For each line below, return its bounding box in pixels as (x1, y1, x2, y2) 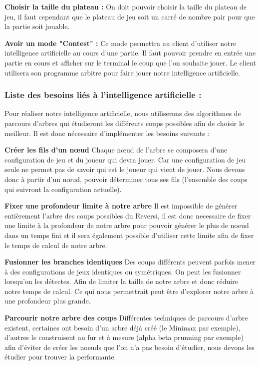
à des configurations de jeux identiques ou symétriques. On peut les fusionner (4, 266, 241, 276)
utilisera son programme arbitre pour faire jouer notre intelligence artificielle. (4, 67, 240, 77)
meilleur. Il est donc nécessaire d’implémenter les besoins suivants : (4, 127, 210, 138)
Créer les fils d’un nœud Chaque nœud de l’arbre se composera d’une (4, 144, 228, 155)
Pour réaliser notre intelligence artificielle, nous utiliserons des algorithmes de (4, 108, 241, 118)
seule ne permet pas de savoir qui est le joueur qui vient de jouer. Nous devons (4, 164, 245, 174)
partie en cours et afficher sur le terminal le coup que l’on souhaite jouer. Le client (4, 57, 256, 67)
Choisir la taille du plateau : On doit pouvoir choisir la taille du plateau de (4, 1, 247, 11)
